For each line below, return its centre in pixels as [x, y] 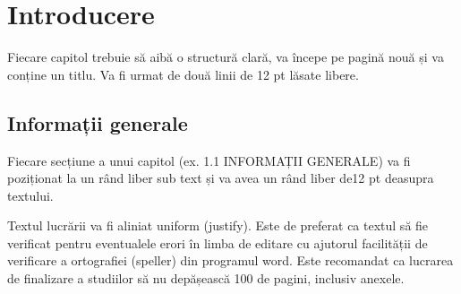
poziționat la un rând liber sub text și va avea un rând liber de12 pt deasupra [221, 178]
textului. [30, 195]
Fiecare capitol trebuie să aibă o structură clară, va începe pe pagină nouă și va [226, 57]
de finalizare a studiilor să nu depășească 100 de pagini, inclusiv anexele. [206, 278]
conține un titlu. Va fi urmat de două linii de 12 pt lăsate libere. [183, 74]
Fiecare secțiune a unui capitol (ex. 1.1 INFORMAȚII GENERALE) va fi [209, 160]
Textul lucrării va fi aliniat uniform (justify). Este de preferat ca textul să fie [218, 225]
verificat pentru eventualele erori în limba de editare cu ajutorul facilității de [218, 242]
